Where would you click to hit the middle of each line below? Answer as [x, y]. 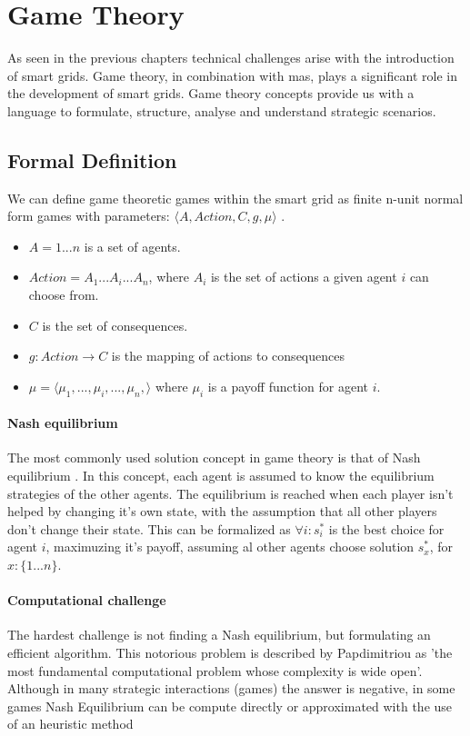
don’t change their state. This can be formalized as [149, 528]
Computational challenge [87, 600]
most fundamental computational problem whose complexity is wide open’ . [215, 670]
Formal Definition [92, 159]
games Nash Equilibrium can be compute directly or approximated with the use [230, 706]
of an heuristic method [70, 724]
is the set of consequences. [115, 325]
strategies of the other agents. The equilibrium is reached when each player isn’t [230, 493]
